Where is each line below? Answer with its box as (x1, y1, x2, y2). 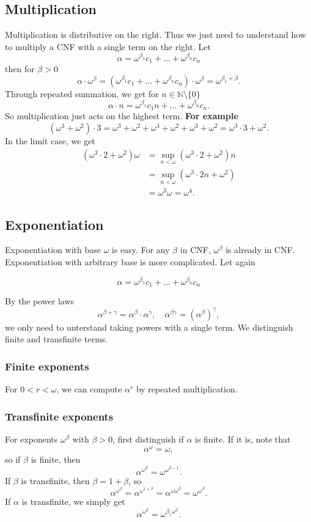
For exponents (5, 432, 58, 445)
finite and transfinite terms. (5, 333, 108, 345)
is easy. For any (112, 243, 170, 256)
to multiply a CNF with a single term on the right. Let (5, 40, 211, 53)
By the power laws (5, 295, 75, 307)
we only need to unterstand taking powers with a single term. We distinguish (5, 320, 293, 333)
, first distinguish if (112, 432, 184, 445)
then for (5, 62, 35, 75)
